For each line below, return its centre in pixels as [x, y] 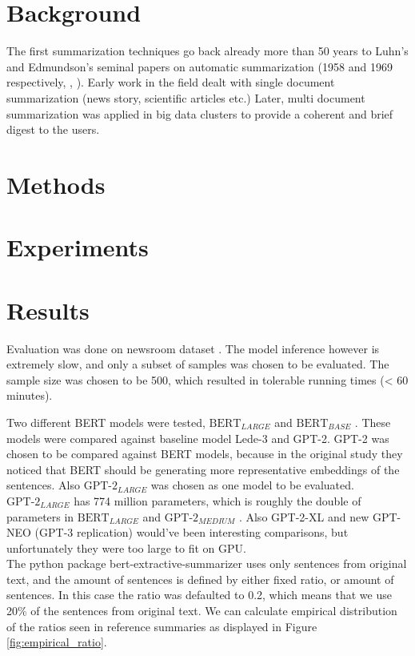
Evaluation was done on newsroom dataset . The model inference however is [193, 348]
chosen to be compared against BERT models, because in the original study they [205, 454]
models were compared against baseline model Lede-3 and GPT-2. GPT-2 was [198, 438]
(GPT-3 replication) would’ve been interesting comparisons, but [192, 532]
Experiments [78, 247]
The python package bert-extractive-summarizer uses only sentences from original [207, 563]
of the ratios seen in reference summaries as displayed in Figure [162, 626]
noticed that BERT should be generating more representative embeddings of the [203, 469]
